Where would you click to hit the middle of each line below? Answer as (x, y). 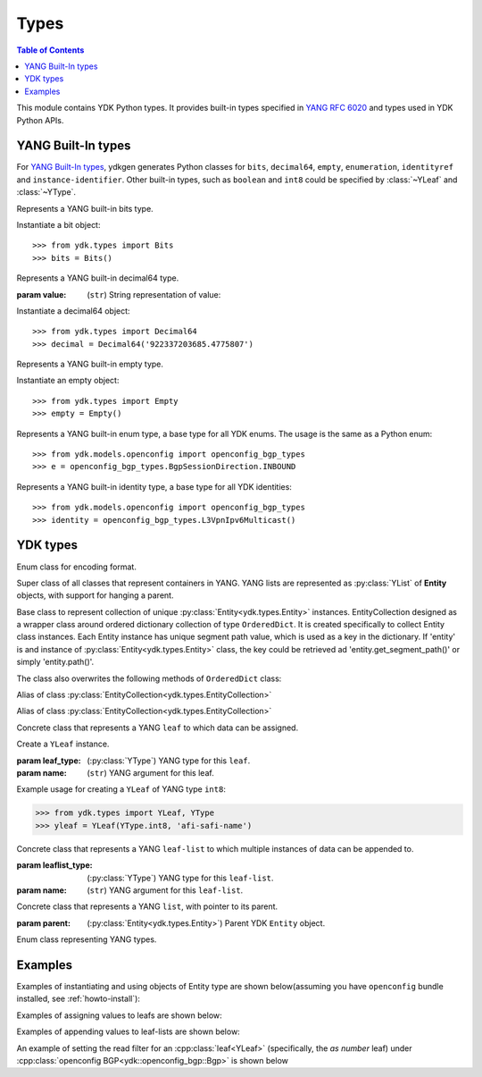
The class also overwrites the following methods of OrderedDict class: (149, 678)
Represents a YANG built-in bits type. (85, 208)
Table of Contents (50, 50)
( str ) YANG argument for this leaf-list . (165, 890)
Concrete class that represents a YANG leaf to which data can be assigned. (158, 728)
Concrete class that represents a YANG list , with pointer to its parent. (147, 906)
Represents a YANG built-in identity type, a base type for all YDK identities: (154, 486)
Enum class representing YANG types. (87, 939)
